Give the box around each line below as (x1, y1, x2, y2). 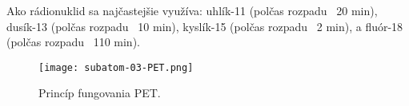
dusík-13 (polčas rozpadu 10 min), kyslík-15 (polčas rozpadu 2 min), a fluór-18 (6, 18, 403, 34)
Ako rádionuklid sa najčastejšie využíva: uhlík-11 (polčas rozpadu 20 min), (6, 2, 378, 18)
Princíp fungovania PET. (38, 84, 161, 101)
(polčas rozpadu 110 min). (6, 33, 140, 50)
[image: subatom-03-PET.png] (38, 61, 194, 73)
